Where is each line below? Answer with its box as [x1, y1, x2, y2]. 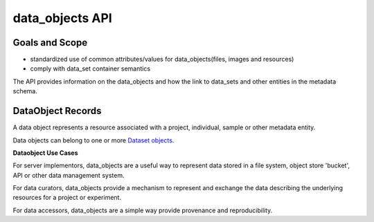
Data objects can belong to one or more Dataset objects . [12, 136, 175, 145]
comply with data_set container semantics [30, 64, 151, 73]
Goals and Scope [12, 37, 88, 48]
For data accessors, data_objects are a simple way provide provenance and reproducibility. [12, 206, 273, 214]
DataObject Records [12, 105, 102, 117]
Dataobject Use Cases [12, 149, 79, 157]
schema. [12, 87, 37, 95]
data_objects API [12, 10, 112, 26]
